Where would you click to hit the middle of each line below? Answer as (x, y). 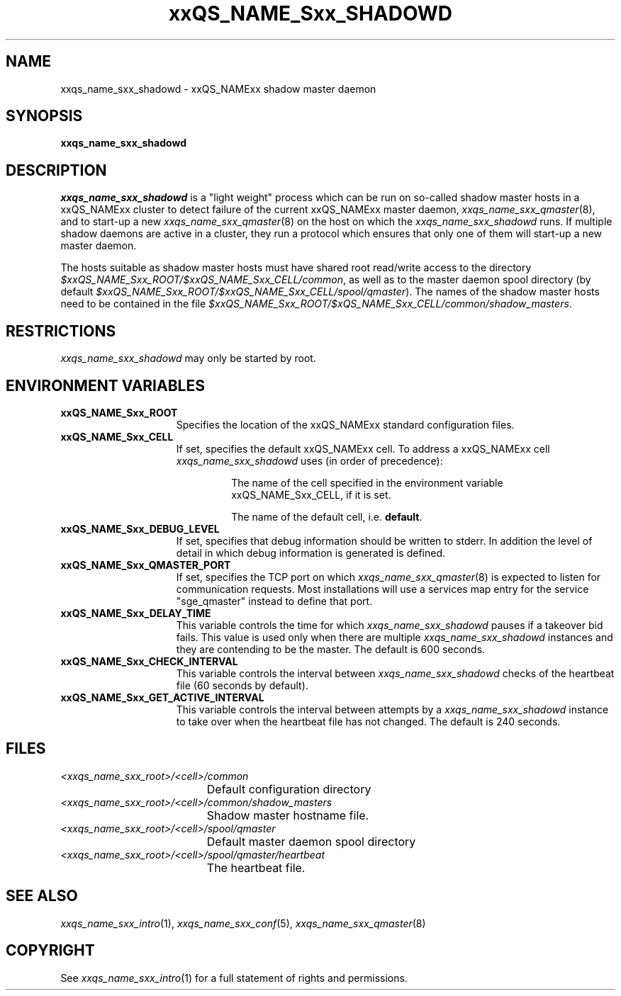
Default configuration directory (289, 789)
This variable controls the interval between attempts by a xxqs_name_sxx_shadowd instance (392, 709)
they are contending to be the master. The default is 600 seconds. (331, 649)
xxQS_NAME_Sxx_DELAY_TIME (136, 613)
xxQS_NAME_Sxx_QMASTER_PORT (146, 565)
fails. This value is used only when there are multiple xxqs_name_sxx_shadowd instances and (395, 637)
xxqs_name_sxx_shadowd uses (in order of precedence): (309, 460)
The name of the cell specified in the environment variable (367, 482)
